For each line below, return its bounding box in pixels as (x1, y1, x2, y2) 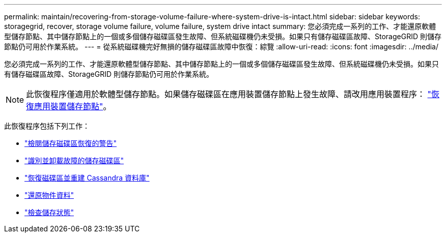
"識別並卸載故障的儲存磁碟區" (24, 156, 124, 165)
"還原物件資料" (24, 191, 74, 199)
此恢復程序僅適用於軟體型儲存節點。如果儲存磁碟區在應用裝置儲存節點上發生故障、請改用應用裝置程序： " (26, 89, 432, 99)
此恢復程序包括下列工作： (4, 122, 90, 130)
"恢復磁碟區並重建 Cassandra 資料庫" (24, 173, 150, 182)
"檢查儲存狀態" (24, 208, 74, 217)
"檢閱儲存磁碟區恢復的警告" (24, 139, 117, 147)
